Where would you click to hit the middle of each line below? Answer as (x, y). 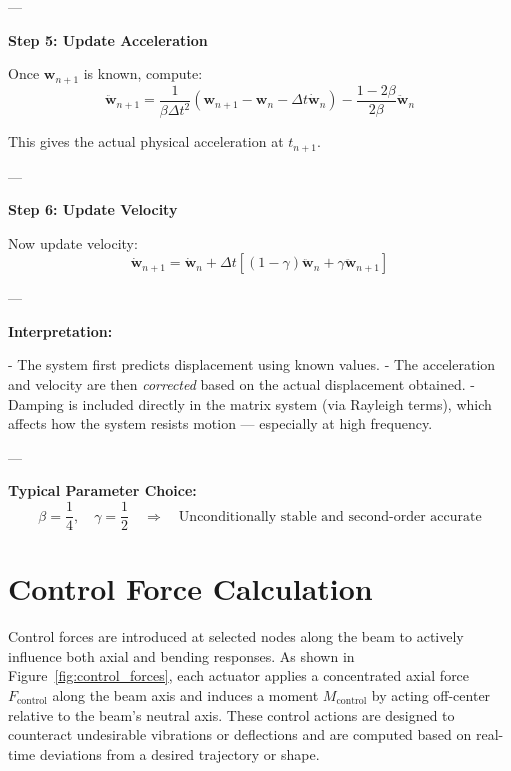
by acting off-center (431, 695)
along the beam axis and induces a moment (185, 695)
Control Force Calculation (190, 588)
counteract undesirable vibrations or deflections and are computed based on (240, 734)
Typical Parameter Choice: (102, 490)
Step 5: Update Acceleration (108, 39)
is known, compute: (143, 73)
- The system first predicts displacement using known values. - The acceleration (252, 364)
